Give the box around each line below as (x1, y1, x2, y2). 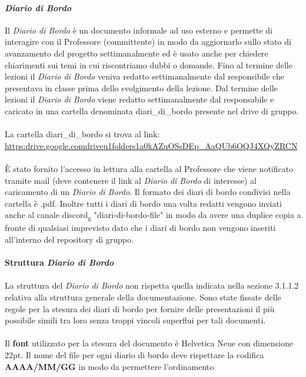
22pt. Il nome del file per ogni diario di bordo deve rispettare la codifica (5, 348, 264, 361)
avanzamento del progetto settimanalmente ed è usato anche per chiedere (5, 47, 268, 59)
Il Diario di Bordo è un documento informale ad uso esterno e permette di (5, 24, 273, 36)
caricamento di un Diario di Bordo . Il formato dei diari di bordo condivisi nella (5, 186, 291, 198)
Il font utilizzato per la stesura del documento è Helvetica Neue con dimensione (5, 337, 293, 349)
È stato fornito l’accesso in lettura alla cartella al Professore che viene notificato (5, 162, 294, 174)
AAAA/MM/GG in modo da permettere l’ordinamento (5, 360, 214, 372)
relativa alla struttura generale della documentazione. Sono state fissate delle (5, 290, 281, 303)
